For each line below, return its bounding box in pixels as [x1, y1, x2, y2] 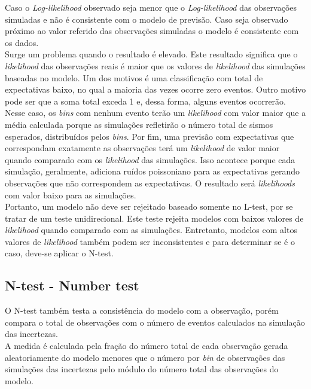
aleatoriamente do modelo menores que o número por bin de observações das [5, 351, 285, 363]
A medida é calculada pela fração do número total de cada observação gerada [5, 339, 288, 352]
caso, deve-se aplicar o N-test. [5, 247, 114, 259]
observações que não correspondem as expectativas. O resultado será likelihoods [5, 176, 295, 189]
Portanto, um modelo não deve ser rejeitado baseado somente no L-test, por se [5, 200, 293, 213]
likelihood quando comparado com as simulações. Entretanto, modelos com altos [5, 223, 297, 236]
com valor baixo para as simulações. [5, 188, 136, 201]
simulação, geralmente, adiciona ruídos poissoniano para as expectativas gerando [5, 165, 300, 177]
